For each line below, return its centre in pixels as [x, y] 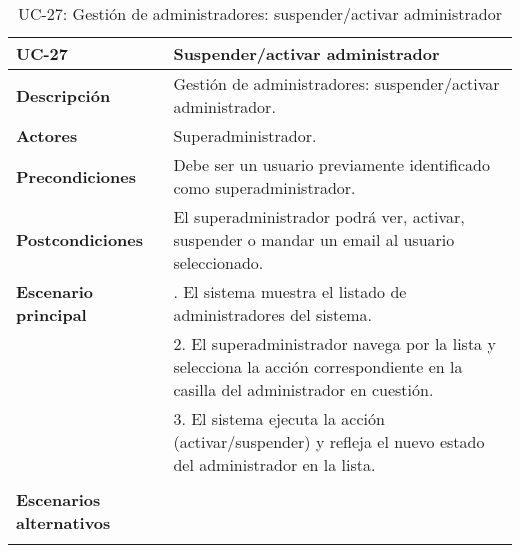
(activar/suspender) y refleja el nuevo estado [329, 441]
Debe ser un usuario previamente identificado [331, 164]
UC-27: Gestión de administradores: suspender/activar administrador [260, 13]
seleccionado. [218, 262]
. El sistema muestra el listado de [290, 291]
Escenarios [58, 499]
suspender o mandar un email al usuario [314, 239]
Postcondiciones [80, 239]
